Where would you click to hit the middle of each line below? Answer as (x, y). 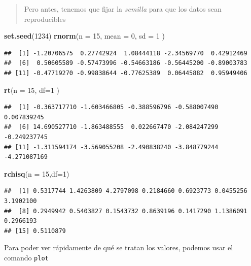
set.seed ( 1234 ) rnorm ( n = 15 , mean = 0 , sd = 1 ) (84, 36)
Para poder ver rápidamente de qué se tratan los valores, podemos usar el (119, 247)
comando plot (26, 257)
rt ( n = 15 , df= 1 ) (32, 90)
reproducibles (45, 19)
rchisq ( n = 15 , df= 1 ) (37, 173)
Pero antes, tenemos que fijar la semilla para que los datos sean (123, 9)
